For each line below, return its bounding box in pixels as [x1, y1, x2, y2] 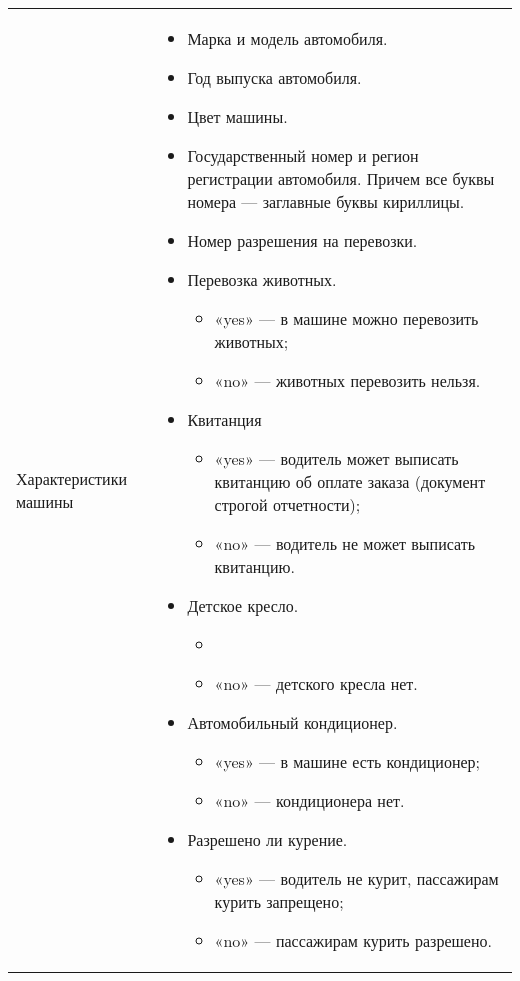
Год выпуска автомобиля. [187, 66, 362, 89]
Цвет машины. [187, 105, 288, 128]
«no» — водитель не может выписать [214, 532, 476, 555]
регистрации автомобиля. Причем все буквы [187, 167, 495, 190]
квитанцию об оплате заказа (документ [214, 470, 486, 493]
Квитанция [187, 408, 262, 431]
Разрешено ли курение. [187, 828, 348, 851]
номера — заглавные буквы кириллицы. [187, 190, 465, 213]
